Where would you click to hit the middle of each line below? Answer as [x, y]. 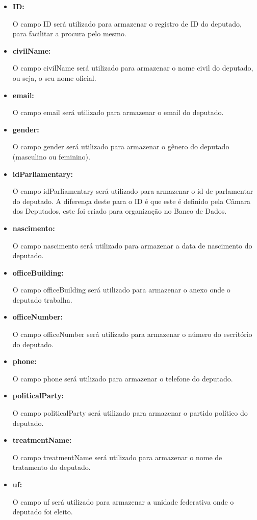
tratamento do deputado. [52, 467]
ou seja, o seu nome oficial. [54, 77]
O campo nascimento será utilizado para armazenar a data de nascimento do [132, 245]
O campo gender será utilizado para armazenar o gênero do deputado [121, 146]
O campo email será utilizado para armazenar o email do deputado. [118, 112]
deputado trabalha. [42, 299]
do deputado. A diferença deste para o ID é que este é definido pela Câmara [132, 201]
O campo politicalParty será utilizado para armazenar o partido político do [130, 413]
